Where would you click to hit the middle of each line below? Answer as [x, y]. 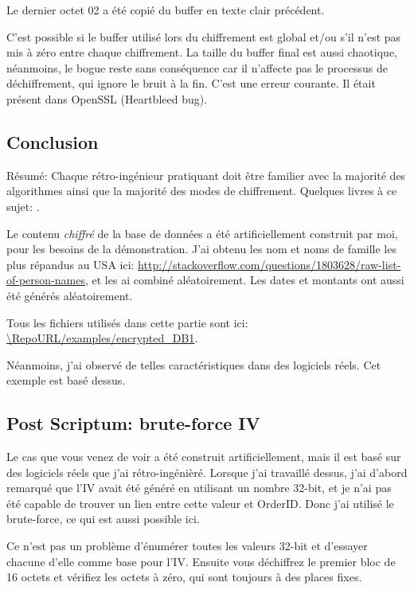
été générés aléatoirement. [70, 295]
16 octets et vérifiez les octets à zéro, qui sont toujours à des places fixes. [184, 577]
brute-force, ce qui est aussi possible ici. [103, 519]
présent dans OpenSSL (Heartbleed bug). [107, 98]
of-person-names [46, 280]
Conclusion [53, 141]
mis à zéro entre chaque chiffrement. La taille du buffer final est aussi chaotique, [202, 52]
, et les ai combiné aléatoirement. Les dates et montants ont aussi [244, 280]
